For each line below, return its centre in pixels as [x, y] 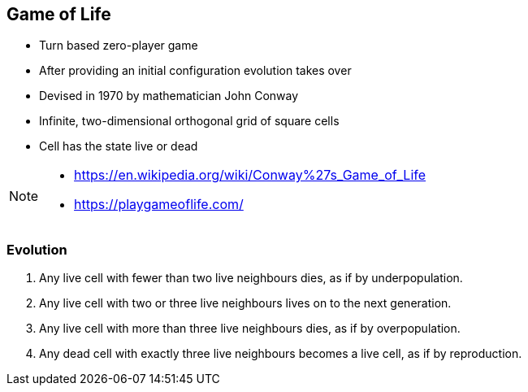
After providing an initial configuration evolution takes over [195, 71]
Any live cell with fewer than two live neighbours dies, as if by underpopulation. [251, 278]
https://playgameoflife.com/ [159, 205]
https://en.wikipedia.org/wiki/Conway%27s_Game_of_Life [250, 175]
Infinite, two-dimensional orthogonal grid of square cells [189, 121]
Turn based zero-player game [119, 46]
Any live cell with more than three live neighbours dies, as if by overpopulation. [250, 329]
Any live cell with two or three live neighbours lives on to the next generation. [245, 303]
